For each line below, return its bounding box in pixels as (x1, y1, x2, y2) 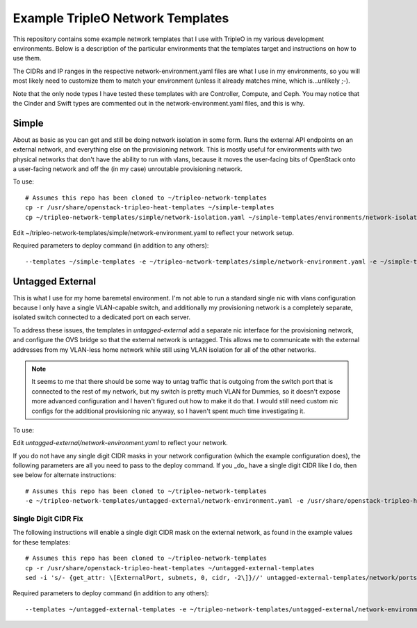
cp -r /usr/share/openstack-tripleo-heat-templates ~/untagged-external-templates (25, 564, 315, 572)
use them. (13, 54, 42, 63)
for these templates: (13, 538, 71, 546)
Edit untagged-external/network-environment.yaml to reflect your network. (13, 439, 229, 447)
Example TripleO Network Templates (13, 10, 229, 26)
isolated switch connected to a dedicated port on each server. (13, 313, 191, 321)
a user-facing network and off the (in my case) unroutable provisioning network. (13, 164, 243, 173)
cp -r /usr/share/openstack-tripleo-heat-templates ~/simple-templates (25, 204, 275, 211)
